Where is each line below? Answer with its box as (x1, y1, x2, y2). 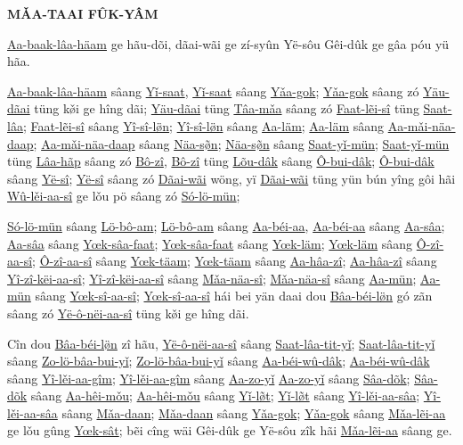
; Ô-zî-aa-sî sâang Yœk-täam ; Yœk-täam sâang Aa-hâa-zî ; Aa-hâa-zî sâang (32, 251, 437, 270)
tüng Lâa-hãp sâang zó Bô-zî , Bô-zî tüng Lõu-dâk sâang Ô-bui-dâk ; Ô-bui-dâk (7, 152, 435, 170)
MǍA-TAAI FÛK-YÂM (7, 4, 158, 22)
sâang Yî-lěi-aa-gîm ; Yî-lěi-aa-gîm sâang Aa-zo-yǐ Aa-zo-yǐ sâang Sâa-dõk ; (7, 368, 410, 387)
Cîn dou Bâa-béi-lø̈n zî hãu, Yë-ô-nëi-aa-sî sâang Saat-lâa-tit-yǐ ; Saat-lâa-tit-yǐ (7, 334, 435, 352)
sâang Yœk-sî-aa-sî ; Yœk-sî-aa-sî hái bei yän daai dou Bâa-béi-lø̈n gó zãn (35, 286, 433, 305)
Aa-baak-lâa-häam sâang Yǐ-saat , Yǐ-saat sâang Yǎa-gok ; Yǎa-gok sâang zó (7, 81, 419, 100)
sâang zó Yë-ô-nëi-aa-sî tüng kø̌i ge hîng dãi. (7, 303, 249, 322)
